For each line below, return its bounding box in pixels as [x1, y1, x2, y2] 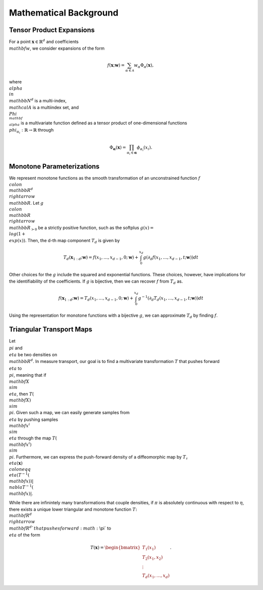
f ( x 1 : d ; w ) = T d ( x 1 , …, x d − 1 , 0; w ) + [58, 295, 134, 302]
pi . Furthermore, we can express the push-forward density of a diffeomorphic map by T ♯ [9, 454, 188, 461]
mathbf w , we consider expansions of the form [9, 45, 105, 51]
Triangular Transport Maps [9, 325, 93, 334]
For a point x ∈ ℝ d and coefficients [9, 38, 79, 45]
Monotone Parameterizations [9, 162, 100, 171]
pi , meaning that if [9, 372, 46, 378]
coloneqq [9, 466, 31, 472]
